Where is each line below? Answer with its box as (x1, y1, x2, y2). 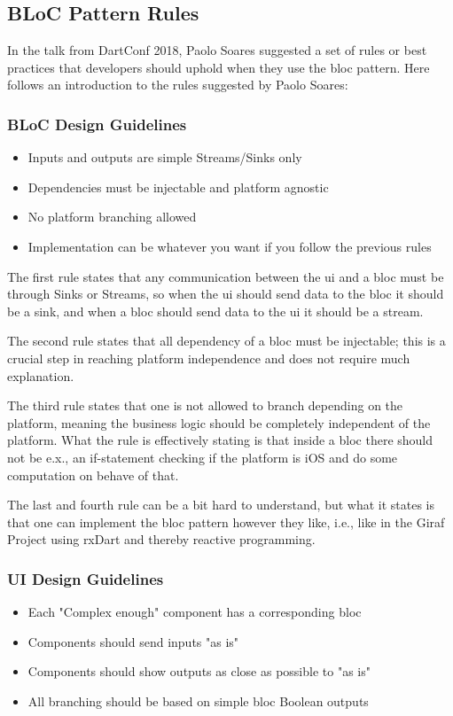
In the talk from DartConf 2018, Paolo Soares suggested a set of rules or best (7, 41, 427, 59)
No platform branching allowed (27, 207, 197, 226)
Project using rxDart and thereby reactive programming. (7, 530, 316, 549)
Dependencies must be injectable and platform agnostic (27, 177, 329, 196)
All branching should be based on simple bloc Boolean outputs (27, 691, 369, 710)
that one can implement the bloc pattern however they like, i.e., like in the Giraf (7, 512, 445, 531)
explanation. (7, 366, 74, 385)
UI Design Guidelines (7, 567, 164, 589)
